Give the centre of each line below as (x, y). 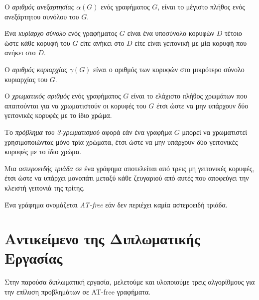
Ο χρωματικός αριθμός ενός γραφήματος (63, 96)
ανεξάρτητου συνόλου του (42, 16)
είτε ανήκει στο (102, 43)
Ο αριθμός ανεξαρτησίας (39, 6)
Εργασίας (34, 258)
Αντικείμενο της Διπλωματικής (102, 239)
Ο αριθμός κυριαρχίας (36, 69)
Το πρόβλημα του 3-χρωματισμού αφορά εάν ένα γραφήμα (88, 132)
